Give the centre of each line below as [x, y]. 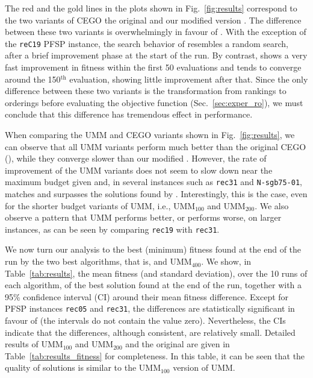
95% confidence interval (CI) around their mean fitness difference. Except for [147, 296]
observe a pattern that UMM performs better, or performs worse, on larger [143, 217]
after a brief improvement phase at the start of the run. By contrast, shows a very [156, 55]
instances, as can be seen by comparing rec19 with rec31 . [112, 229]
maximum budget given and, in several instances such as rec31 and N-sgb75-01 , [153, 182]
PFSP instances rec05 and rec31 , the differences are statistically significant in [150, 308]
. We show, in [226, 261]
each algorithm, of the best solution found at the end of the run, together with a [153, 285]
